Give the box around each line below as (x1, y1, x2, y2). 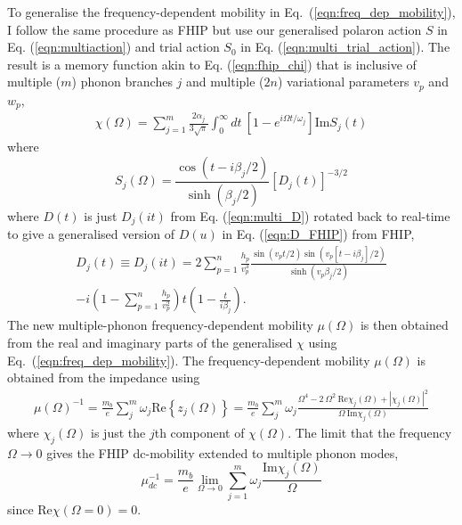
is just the (91, 422, 146, 441)
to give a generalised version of (7, 225, 175, 243)
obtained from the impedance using (7, 368, 200, 387)
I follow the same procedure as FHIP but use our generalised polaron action (7, 20, 422, 38)
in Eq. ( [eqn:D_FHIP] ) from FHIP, (222, 225, 415, 243)
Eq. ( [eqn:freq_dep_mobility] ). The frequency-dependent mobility (7, 350, 370, 369)
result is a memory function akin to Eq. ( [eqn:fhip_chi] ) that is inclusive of (7, 54, 417, 73)
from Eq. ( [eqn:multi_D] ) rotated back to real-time (170, 206, 450, 225)
